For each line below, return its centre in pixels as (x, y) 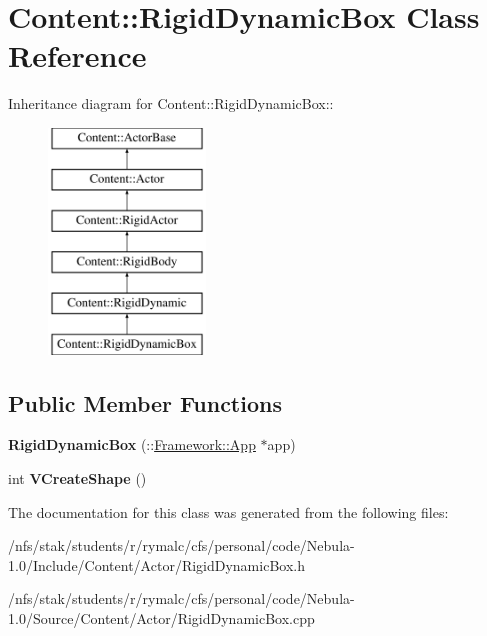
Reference (77, 55)
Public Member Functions (145, 402)
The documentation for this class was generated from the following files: (228, 511)
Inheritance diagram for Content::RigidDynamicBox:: (171, 103)
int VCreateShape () (77, 478)
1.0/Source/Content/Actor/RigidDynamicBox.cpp (161, 618)
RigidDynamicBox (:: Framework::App (132, 444)
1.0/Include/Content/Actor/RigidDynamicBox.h (156, 564)
